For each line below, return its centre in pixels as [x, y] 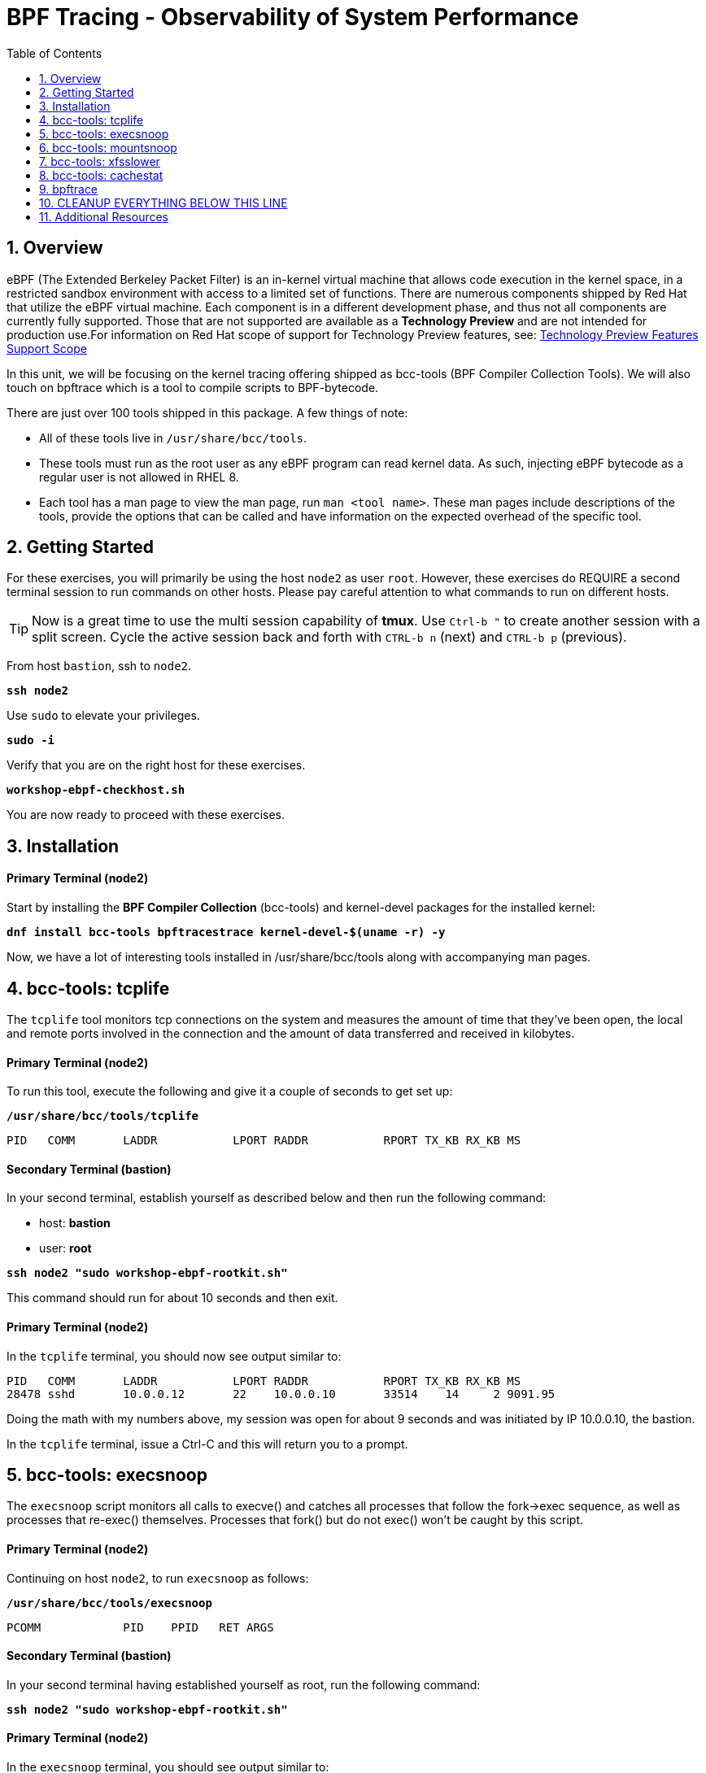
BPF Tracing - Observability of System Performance [293, 17]
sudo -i [31, 741]
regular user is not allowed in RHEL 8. [139, 477]
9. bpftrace [69, 189]
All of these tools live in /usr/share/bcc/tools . [173, 438]
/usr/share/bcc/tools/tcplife [103, 1116]
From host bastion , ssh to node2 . [99, 666]
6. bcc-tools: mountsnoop [108, 147]
